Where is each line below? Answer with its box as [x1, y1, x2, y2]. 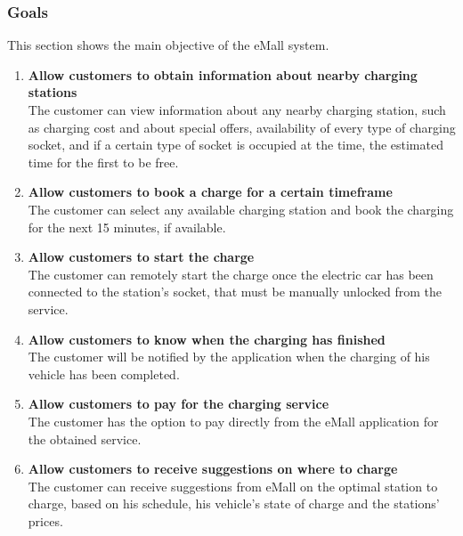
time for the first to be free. [28, 152, 179, 171]
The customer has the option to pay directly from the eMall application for [28, 411, 439, 430]
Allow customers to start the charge [28, 248, 255, 266]
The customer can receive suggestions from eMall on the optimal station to [28, 476, 438, 495]
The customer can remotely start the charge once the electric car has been [28, 264, 434, 283]
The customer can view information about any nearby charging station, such [28, 101, 446, 118]
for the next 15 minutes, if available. [28, 217, 226, 236]
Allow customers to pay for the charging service [28, 394, 329, 413]
